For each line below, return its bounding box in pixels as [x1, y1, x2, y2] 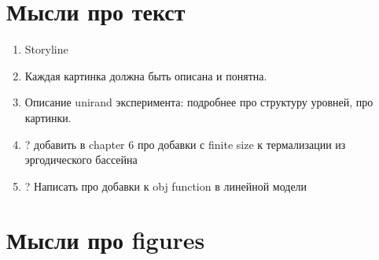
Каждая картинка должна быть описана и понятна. [24, 67, 267, 84]
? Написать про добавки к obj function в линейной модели [24, 177, 307, 194]
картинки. [24, 109, 72, 125]
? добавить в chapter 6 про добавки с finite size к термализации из [24, 136, 346, 152]
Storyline [24, 41, 68, 58]
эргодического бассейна [24, 151, 138, 168]
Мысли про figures [6, 224, 205, 256]
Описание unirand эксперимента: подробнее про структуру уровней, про [24, 94, 373, 110]
